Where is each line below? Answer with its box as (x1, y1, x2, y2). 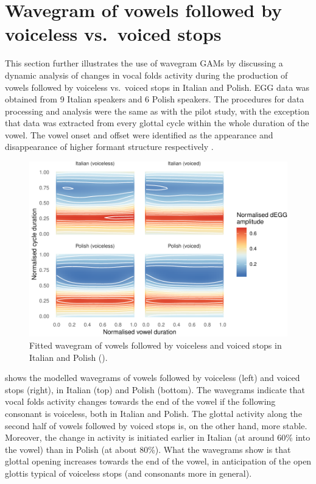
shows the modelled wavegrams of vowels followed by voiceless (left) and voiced (5, 371, 300, 384)
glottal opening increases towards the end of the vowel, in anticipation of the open (5, 455, 312, 468)
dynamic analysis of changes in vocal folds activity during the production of (5, 68, 288, 81)
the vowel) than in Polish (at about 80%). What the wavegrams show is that (5, 443, 291, 455)
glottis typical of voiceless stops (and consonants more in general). (5, 467, 252, 480)
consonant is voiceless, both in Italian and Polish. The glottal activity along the (5, 407, 302, 420)
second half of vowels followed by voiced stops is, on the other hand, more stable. (5, 419, 307, 432)
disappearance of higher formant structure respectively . (5, 140, 214, 153)
